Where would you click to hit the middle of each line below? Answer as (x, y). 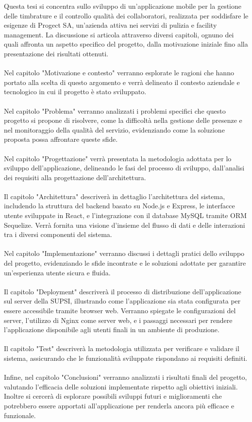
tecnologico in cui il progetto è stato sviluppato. (75, 92)
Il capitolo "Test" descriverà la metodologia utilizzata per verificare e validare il (122, 348)
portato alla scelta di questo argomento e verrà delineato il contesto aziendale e (122, 82)
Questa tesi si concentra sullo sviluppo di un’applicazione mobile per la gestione (123, 6)
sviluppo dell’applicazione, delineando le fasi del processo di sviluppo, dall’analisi (124, 168)
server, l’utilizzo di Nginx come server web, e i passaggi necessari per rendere (118, 320)
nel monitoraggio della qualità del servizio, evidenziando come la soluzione (114, 129)
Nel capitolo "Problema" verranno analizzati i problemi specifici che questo (115, 110)
